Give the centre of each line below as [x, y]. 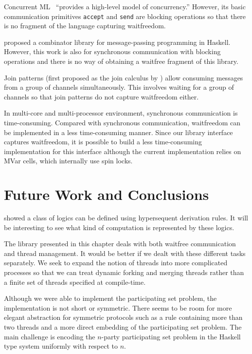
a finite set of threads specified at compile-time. [75, 282]
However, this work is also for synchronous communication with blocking [112, 51]
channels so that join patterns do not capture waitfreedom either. [101, 96]
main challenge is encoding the [50, 336]
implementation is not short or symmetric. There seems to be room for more [118, 307]
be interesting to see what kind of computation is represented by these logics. [119, 227]
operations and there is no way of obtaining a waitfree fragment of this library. [121, 61]
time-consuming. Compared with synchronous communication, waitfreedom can [122, 122]
